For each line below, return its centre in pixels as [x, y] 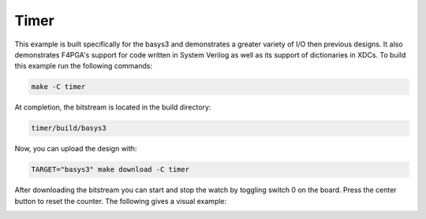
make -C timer [58, 87]
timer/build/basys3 [69, 128]
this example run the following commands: [84, 66]
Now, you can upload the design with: [76, 149]
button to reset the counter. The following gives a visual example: [121, 201]
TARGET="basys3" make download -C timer [110, 170]
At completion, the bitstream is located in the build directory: [113, 107]
